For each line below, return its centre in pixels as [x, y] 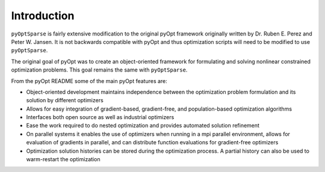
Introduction [43, 16]
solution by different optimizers [65, 100]
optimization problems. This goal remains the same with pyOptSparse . [99, 70]
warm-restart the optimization [63, 159]
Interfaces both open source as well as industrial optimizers [100, 117]
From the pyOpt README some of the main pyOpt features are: [89, 81]
